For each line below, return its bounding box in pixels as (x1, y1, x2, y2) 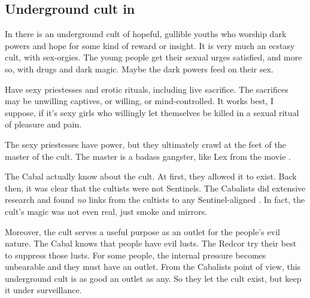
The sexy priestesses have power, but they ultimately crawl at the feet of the (5, 138, 286, 150)
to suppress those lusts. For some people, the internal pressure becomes (5, 248, 266, 261)
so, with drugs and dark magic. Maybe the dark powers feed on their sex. (5, 62, 273, 75)
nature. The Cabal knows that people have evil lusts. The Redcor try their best (5, 237, 297, 250)
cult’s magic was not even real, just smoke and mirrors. (5, 205, 208, 217)
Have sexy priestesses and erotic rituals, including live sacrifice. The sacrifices (5, 83, 288, 95)
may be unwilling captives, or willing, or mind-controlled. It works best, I (5, 95, 274, 107)
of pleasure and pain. (5, 118, 82, 130)
